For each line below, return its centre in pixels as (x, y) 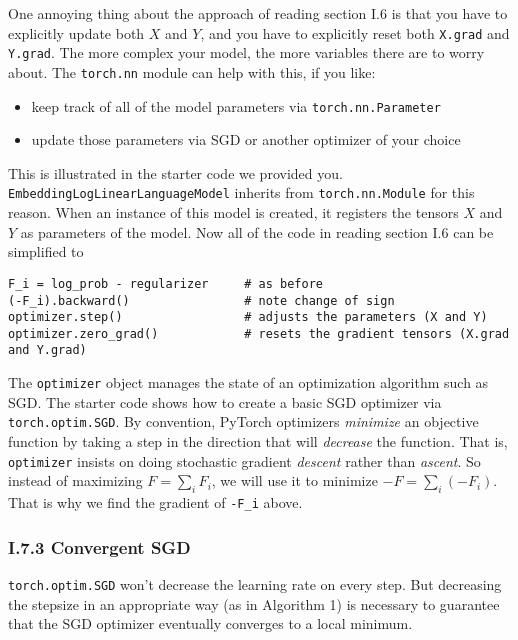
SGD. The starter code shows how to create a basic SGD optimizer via (225, 401)
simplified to (46, 251)
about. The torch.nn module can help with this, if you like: (192, 71)
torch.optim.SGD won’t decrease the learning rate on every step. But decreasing (255, 583)
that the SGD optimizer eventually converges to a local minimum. (210, 623)
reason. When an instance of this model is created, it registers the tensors (233, 212)
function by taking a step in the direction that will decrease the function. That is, (258, 441)
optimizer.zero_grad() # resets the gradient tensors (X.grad (259, 333)
